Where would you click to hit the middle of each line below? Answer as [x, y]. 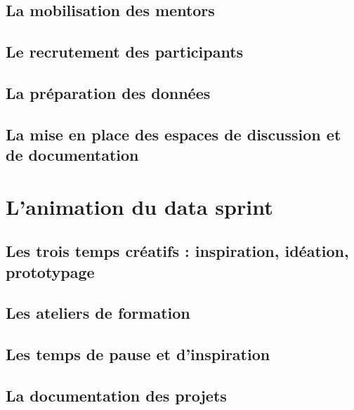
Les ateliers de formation [98, 313]
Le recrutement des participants [125, 52]
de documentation [72, 155]
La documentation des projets [116, 396]
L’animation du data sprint [139, 206]
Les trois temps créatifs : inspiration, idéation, [177, 251]
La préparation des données [108, 92]
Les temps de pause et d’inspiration [138, 354]
